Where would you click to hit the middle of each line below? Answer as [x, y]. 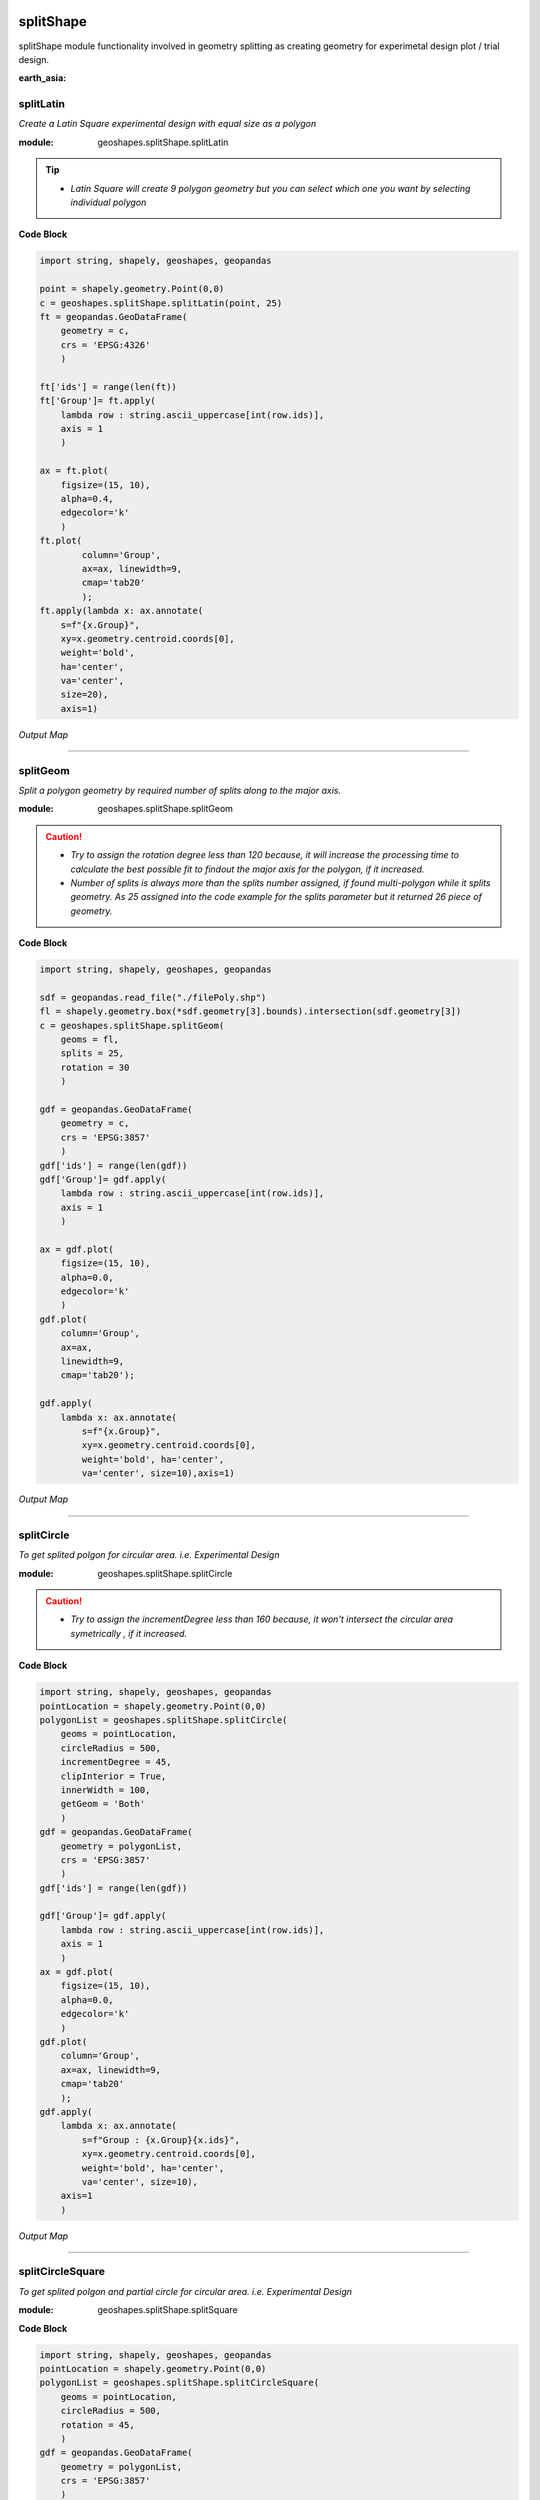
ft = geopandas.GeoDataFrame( [113, 316]
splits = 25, [92, 1053]
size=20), [84, 694]
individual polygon [108, 202]
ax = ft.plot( [74, 471]
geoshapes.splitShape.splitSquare [168, 2310]
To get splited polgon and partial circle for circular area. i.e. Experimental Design [185, 2291]
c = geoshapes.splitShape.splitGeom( [132, 1025]
